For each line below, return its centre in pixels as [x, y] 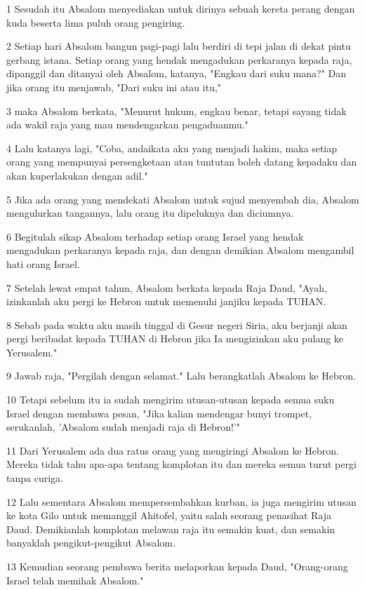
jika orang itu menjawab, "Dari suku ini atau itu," [114, 87]
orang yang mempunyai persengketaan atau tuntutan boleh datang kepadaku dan [182, 162]
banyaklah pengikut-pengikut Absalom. [91, 543]
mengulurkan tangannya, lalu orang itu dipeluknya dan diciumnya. [150, 213]
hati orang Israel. [43, 263]
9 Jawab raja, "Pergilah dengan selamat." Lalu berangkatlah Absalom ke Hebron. [181, 376]
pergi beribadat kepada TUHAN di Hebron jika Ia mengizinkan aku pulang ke [175, 338]
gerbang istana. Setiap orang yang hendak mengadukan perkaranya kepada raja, [179, 59]
